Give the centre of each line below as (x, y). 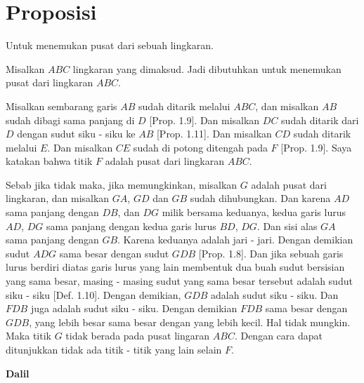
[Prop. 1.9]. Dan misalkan (204, 120)
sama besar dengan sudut (114, 253)
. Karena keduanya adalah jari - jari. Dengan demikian (235, 240)
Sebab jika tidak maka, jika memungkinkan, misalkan (122, 184)
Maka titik (28, 336)
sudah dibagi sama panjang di (70, 120)
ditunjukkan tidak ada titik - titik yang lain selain (114, 349)
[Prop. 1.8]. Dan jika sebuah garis (271, 253)
